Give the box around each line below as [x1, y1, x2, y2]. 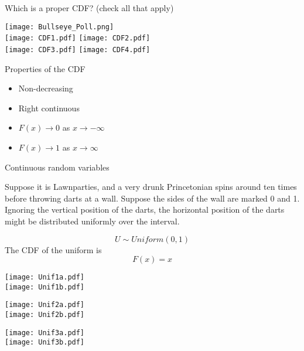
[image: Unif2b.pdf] [5, 311, 85, 319]
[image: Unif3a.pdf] [5, 328, 85, 337]
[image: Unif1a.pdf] [5, 273, 85, 282]
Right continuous [18, 101, 80, 114]
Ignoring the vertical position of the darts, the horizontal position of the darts [5, 203, 285, 216]
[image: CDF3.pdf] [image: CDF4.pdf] [5, 45, 151, 54]
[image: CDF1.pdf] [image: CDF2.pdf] [5, 34, 151, 43]
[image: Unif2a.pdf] [5, 301, 85, 309]
